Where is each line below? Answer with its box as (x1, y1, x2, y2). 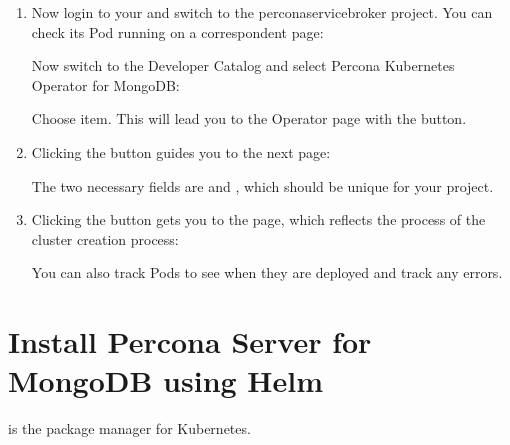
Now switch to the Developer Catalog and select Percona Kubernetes (31, 55, 455, 76)
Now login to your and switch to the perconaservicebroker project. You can (31, 2, 493, 22)
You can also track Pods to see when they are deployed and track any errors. (31, 262, 503, 283)
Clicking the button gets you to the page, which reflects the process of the (31, 209, 486, 230)
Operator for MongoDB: (31, 74, 180, 95)
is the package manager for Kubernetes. (8, 418, 251, 439)
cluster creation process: (31, 228, 179, 249)
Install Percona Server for (8, 321, 372, 362)
